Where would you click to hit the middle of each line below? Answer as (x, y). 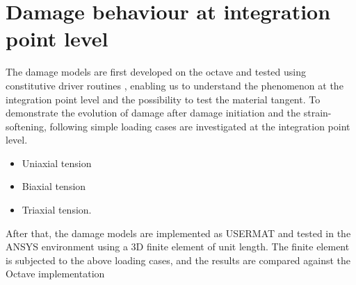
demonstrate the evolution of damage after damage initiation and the (153, 113)
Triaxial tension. (57, 210)
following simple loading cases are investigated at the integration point (200, 126)
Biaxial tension (54, 186)
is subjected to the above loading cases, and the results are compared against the (178, 260)
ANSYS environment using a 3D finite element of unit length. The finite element (178, 247)
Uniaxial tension (57, 163)
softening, (26, 126)
